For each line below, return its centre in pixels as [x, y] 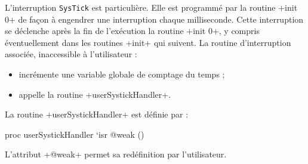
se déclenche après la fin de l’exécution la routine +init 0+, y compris [132, 31]
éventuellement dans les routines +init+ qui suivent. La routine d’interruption [148, 42]
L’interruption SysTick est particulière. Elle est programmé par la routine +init [151, 7]
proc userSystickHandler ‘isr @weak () [75, 134]
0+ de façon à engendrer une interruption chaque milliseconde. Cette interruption [154, 19]
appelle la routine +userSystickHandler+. [95, 94]
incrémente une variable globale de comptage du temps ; [122, 74]
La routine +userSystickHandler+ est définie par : [97, 114]
